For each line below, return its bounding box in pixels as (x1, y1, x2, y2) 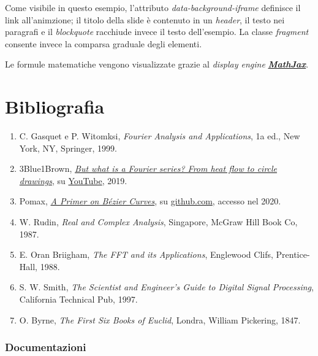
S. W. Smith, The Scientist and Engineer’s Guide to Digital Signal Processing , (19, 281, 314, 293)
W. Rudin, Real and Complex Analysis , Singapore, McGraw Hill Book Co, (19, 215, 298, 228)
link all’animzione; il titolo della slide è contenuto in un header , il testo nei (5, 13, 285, 26)
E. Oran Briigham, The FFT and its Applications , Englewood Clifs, (19, 248, 273, 261)
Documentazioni (5, 339, 86, 355)
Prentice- (276, 248, 310, 261)
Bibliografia (5, 94, 105, 119)
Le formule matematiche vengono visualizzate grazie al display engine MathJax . (5, 58, 309, 71)
